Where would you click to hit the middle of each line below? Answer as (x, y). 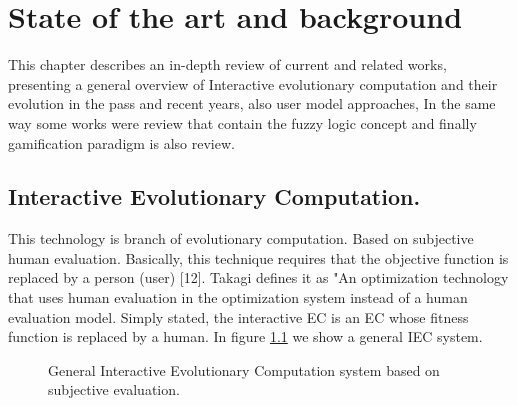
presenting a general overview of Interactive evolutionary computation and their (253, 83)
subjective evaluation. (114, 389)
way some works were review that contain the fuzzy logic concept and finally (242, 122)
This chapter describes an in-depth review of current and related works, (227, 64)
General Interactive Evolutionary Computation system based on (244, 369)
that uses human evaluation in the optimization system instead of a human (238, 297)
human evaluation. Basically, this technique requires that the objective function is (258, 257)
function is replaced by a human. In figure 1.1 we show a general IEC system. (245, 336)
